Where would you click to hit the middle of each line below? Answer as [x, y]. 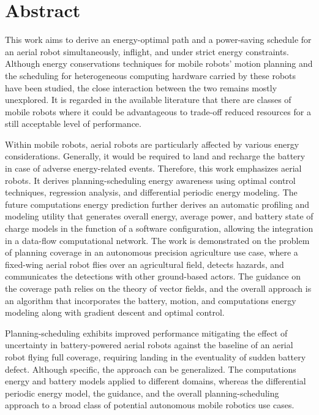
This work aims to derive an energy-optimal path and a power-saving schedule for [158, 40]
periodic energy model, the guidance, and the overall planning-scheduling [142, 393]
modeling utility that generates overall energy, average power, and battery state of [159, 216]
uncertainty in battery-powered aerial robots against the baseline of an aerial [149, 345]
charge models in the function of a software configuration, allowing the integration [159, 228]
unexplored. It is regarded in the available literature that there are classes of [148, 100]
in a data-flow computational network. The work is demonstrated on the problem [157, 240]
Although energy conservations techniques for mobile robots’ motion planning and [159, 63]
